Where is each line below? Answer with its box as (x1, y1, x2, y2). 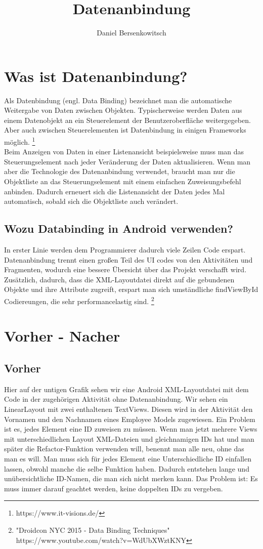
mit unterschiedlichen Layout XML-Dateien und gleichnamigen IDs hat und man (4, 433, 254, 444)
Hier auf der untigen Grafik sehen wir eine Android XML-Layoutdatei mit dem (4, 384, 249, 394)
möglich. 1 (4, 135, 35, 147)
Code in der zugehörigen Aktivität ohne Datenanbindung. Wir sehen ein (4, 394, 228, 404)
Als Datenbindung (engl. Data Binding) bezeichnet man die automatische (4, 95, 232, 105)
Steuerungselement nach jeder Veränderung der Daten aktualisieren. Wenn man (4, 156, 251, 166)
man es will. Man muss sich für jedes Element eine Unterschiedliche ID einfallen (4, 453, 251, 463)
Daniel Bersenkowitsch (97, 27, 166, 38)
